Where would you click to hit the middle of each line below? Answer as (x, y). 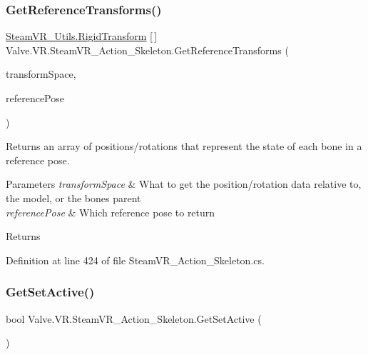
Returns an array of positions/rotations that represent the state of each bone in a (184, 146)
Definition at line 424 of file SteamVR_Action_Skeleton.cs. (135, 260)
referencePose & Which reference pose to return (111, 212)
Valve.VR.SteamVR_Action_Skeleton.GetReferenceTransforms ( (147, 50)
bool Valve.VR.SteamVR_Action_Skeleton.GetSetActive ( (134, 318)
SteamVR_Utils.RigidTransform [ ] (82, 36)
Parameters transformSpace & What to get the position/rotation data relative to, (184, 184)
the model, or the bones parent (73, 197)
